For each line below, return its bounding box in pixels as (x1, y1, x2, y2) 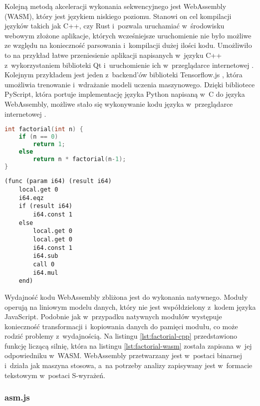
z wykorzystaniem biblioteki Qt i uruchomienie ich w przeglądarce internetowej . (4, 59, 254, 70)
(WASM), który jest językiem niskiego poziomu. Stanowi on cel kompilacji (4, 10, 232, 21)
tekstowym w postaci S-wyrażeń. (4, 370, 106, 380)
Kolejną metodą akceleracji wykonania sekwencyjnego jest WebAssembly (4, 1, 227, 11)
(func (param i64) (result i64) (4, 178, 112, 185)
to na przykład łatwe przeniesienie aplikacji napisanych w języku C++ (4, 49, 222, 60)
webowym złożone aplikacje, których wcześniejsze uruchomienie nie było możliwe (4, 30, 252, 40)
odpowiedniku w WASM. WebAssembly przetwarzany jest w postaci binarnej (4, 350, 243, 361)
